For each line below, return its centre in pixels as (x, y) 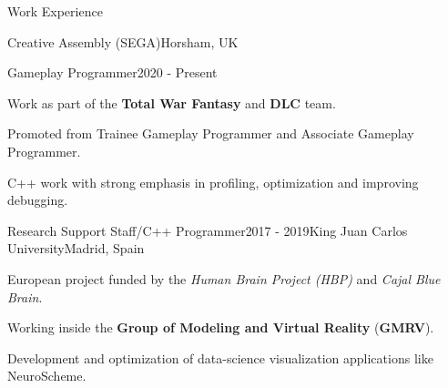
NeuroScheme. (47, 376)
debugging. (38, 200)
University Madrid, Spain (76, 248)
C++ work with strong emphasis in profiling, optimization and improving (213, 182)
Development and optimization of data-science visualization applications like (220, 357)
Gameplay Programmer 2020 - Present (112, 72)
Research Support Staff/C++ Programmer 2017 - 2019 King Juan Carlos (208, 230)
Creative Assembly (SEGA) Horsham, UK (123, 41)
